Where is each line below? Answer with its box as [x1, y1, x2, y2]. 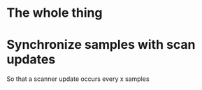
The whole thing [6, 5, 103, 21]
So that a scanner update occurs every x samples [6, 75, 150, 83]
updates [6, 52, 56, 68]
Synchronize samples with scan [6, 37, 196, 53]
